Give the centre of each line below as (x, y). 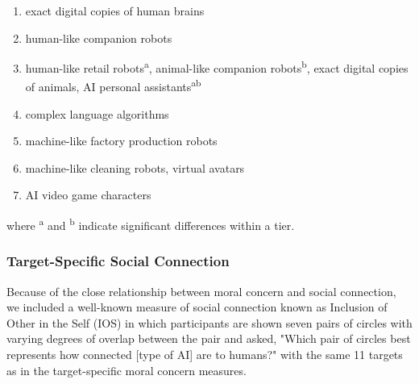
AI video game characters (88, 195)
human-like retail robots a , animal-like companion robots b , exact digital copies (217, 67)
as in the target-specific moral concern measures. (127, 370)
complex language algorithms (97, 113)
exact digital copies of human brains (115, 10)
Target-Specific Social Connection (118, 261)
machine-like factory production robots (121, 141)
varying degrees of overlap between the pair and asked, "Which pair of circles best (209, 338)
